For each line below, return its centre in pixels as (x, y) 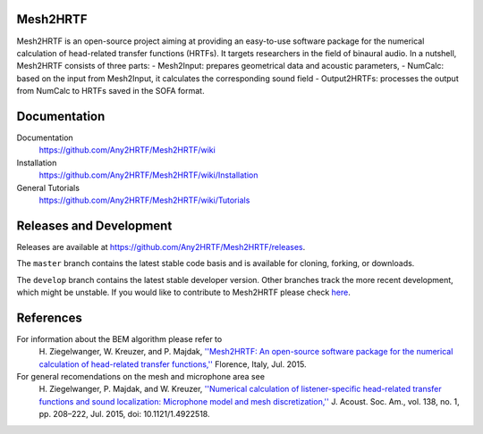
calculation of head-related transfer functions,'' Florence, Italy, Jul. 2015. (173, 364)
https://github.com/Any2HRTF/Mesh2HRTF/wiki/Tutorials (144, 200)
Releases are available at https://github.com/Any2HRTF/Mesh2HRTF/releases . (161, 246)
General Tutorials (48, 188)
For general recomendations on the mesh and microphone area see (141, 377)
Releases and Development (94, 225)
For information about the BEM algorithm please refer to (119, 338)
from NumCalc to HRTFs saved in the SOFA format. (110, 91)
